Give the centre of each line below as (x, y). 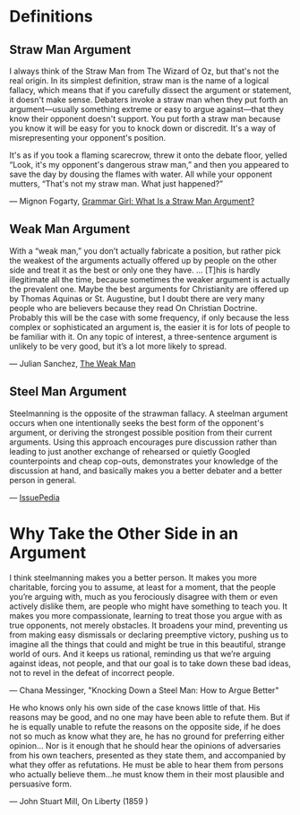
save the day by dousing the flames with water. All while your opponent (141, 174)
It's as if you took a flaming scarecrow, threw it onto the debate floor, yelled (149, 155)
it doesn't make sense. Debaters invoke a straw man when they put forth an (149, 100)
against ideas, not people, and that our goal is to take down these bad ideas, (150, 663)
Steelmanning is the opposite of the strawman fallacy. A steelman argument (149, 413)
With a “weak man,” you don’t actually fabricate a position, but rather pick (145, 251)
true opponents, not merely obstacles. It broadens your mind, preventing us (149, 625)
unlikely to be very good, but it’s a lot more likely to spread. (118, 346)
